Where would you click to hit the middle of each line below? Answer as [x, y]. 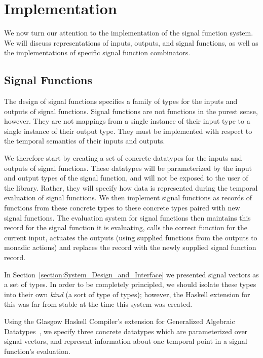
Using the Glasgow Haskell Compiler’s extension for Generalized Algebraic [120, 321]
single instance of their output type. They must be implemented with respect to [128, 131]
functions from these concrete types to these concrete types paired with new [122, 208]
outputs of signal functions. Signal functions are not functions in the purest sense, [131, 111]
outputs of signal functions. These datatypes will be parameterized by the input [128, 168]
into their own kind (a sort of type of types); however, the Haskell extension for [127, 294]
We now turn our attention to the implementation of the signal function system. [129, 33]
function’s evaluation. [37, 351]
